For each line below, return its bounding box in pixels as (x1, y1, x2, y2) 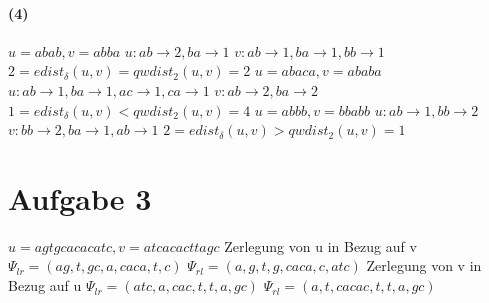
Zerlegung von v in (366, 255, 482, 276)
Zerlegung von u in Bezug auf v (224, 235, 417, 256)
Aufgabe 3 (8, 177, 152, 218)
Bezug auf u (8, 275, 82, 296)
